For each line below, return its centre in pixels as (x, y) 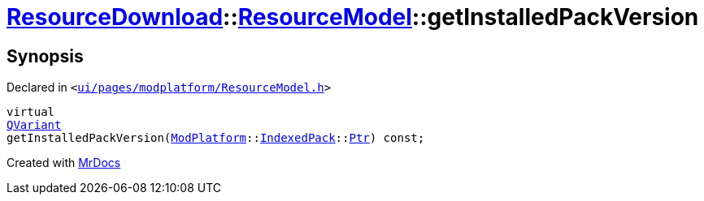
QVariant (34, 125)
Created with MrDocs (64, 163)
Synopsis (45, 56)
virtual (31, 112)
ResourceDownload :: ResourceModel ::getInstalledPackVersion (353, 17)
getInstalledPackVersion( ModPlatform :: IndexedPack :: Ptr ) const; (216, 138)
